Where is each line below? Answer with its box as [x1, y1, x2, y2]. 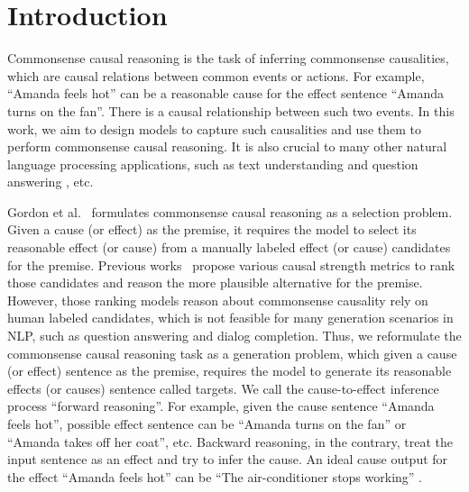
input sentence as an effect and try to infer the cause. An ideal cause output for [7, 450, 448, 469]
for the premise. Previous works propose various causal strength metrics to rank [7, 255, 455, 274]
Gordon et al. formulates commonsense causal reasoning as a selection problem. [7, 202, 453, 221]
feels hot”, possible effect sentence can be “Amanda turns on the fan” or [7, 415, 407, 433]
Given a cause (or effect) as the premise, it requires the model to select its [7, 220, 417, 239]
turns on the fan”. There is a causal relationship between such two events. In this [7, 101, 455, 120]
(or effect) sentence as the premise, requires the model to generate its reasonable [7, 361, 452, 380]
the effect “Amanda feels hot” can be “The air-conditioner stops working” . [7, 467, 422, 486]
